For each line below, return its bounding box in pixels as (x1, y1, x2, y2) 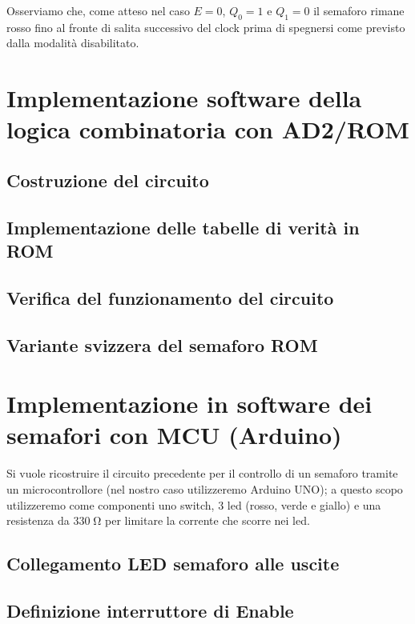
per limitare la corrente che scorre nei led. (105, 512, 310, 529)
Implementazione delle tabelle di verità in (6, 214, 360, 239)
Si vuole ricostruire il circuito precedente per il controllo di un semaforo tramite (6, 465, 398, 482)
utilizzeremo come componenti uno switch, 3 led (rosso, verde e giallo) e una (6, 496, 381, 513)
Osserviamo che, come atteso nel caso (6, 2, 190, 18)
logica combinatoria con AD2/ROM (6, 113, 409, 146)
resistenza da (6, 512, 70, 529)
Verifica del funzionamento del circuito (6, 285, 334, 310)
